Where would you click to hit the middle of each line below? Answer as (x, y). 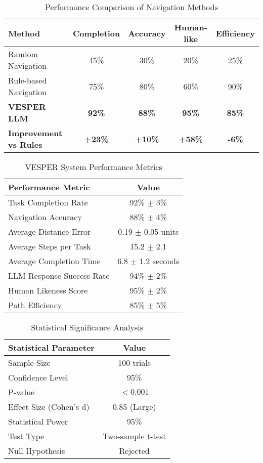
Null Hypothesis (37, 451)
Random (23, 54)
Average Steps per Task (50, 246)
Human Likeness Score (48, 290)
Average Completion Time (54, 261)
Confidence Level (38, 377)
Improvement (35, 133)
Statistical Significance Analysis (87, 327)
